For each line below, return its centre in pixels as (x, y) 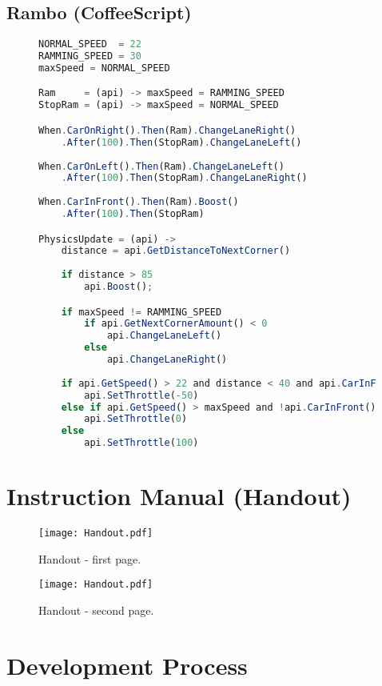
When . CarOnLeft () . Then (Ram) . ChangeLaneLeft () (161, 166)
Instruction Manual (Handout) (179, 496)
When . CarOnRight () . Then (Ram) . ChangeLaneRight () (167, 130)
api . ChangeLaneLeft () (164, 336)
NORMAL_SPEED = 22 (90, 44)
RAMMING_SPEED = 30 (90, 56)
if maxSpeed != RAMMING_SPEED (141, 312)
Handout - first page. (90, 558)
